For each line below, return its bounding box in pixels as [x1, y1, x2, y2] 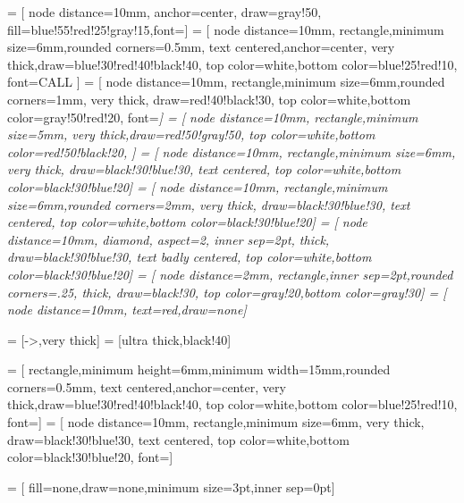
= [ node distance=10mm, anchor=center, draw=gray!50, [7, 3, 322, 21]
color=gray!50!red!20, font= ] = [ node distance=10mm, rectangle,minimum [7, 107, 418, 126]
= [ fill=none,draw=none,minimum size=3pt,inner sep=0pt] [7, 477, 335, 496]
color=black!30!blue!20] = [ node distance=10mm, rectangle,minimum [7, 177, 388, 196]
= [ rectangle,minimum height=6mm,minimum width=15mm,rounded [7, 360, 391, 379]
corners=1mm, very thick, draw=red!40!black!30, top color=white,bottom [7, 89, 411, 108]
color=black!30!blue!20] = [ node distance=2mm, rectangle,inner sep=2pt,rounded [7, 264, 453, 283]
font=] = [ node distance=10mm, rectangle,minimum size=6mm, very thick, [7, 413, 425, 432]
